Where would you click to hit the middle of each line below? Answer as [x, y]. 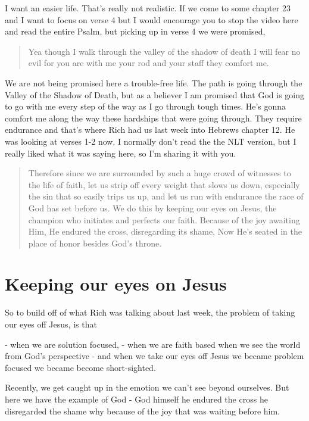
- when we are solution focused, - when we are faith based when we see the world [153, 344]
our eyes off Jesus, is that [51, 324]
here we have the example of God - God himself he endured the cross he [136, 399]
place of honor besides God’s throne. [95, 243]
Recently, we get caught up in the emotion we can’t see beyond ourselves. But [147, 387]
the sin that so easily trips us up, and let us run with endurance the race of [166, 196]
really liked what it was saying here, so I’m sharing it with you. [121, 153]
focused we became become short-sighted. [80, 367]
